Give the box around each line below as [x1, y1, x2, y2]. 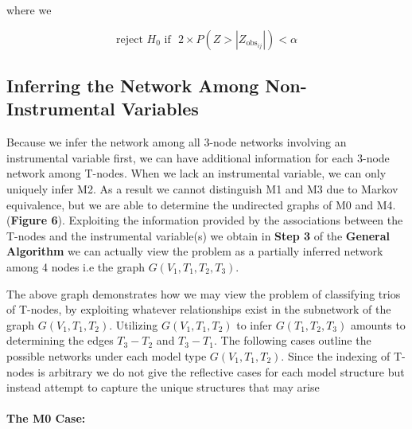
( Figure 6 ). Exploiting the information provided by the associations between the [6, 212, 403, 228]
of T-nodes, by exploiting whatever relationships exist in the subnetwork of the [6, 301, 391, 318]
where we [6, 2, 52, 18]
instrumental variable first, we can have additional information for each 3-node [6, 149, 390, 166]
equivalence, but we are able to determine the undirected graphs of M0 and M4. [6, 196, 396, 213]
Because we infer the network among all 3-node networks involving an [6, 134, 347, 150]
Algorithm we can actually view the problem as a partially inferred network [6, 243, 383, 259]
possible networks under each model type [6, 347, 207, 364]
